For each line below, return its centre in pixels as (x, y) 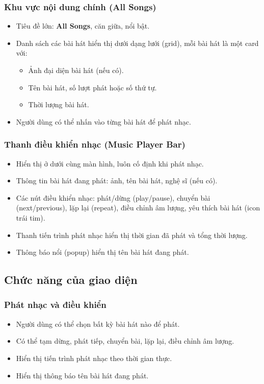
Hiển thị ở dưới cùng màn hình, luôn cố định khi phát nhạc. (110, 163)
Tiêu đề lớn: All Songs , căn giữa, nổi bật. (83, 26)
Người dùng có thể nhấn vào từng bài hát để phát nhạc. (103, 121)
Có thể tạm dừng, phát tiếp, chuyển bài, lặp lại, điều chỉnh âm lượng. (125, 341)
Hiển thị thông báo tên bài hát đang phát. (82, 375)
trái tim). (31, 217)
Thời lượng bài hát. (59, 104)
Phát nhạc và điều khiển (55, 305)
